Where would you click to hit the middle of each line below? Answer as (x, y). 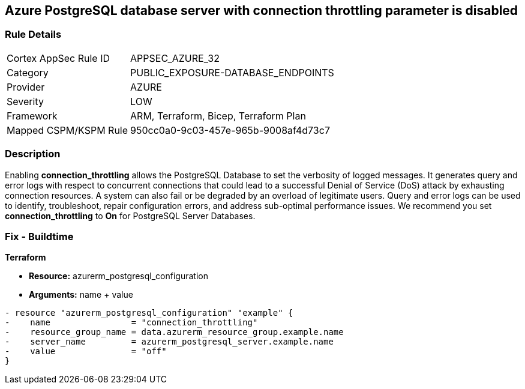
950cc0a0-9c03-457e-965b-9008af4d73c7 (230, 130)
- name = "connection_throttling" (131, 323)
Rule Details (33, 35)
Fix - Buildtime (39, 236)
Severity (25, 101)
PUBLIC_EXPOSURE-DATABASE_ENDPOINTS (232, 72)
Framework (32, 116)
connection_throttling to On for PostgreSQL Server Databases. (130, 216)
